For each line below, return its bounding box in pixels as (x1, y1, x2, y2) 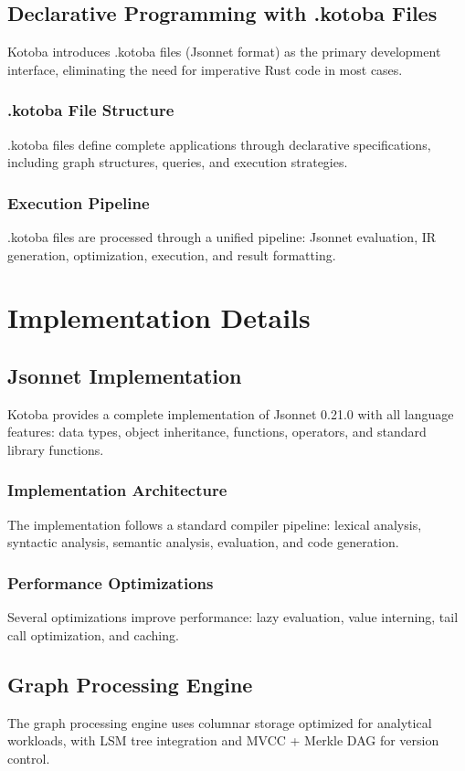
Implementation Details (7, 299, 311, 336)
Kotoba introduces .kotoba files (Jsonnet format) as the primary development (7, 42, 441, 61)
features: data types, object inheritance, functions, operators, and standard (7, 422, 427, 441)
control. (7, 748, 50, 767)
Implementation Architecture (7, 479, 227, 502)
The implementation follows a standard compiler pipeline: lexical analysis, (7, 514, 422, 533)
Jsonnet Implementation (7, 361, 242, 389)
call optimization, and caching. (7, 625, 179, 644)
